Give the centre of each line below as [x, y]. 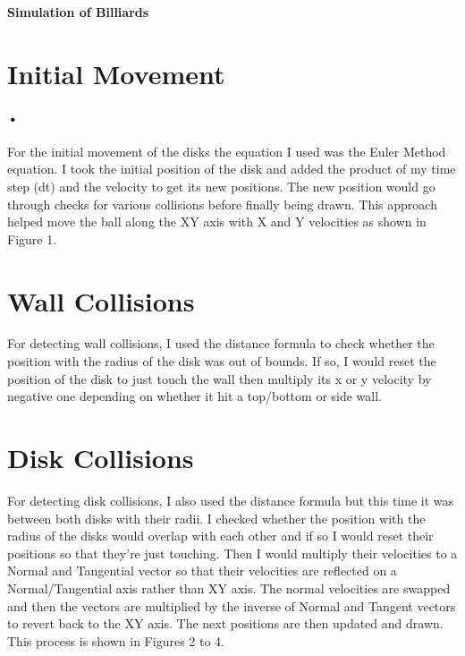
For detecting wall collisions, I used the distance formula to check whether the [221, 343]
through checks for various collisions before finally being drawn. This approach [222, 204]
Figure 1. [32, 239]
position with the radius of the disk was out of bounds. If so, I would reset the [222, 361]
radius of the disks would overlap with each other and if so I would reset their [220, 536]
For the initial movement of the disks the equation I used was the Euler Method [227, 151]
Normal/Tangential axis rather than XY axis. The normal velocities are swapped [229, 588]
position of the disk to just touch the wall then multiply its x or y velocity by [220, 378]
